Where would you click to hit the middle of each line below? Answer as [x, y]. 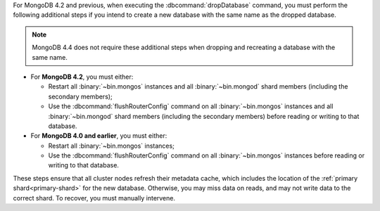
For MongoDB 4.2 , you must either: [82, 77]
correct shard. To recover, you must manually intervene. [94, 198]
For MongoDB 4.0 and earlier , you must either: [99, 136]
